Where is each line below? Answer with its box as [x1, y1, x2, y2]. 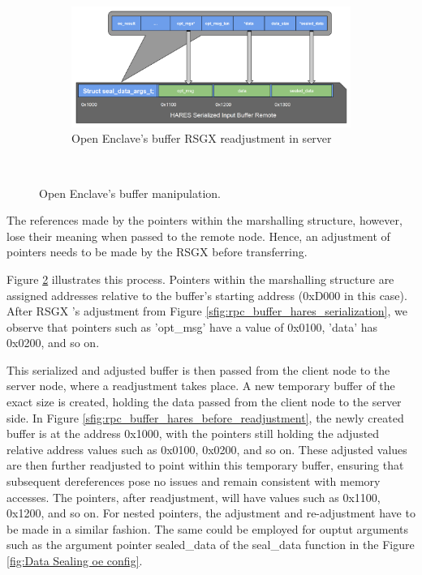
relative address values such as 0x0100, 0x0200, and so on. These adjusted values [6, 440, 407, 457]
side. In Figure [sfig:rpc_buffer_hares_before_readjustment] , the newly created [6, 409, 404, 426]
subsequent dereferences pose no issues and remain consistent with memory [6, 473, 381, 490]
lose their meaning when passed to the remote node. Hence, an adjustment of [6, 227, 390, 244]
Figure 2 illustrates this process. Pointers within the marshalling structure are [6, 270, 394, 287]
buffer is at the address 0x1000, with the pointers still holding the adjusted [6, 425, 380, 442]
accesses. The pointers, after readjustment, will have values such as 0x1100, [6, 488, 381, 505]
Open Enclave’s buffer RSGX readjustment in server [71, 130, 332, 147]
